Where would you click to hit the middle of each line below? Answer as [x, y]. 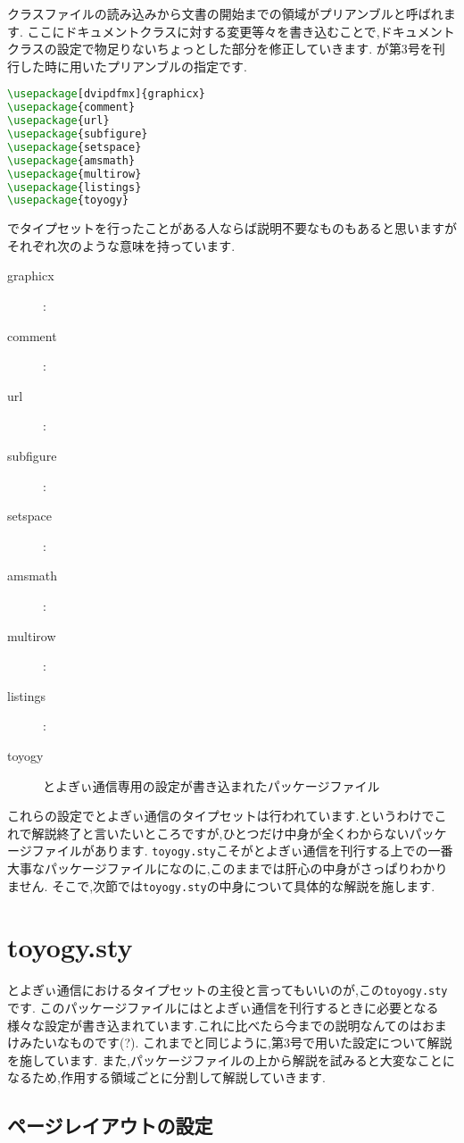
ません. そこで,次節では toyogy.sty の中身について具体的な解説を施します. [221, 885]
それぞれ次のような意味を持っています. [121, 245]
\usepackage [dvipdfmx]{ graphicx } [106, 94]
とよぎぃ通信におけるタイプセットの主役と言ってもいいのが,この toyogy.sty [228, 990]
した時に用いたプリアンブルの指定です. [133, 66]
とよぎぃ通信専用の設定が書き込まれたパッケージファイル [211, 785]
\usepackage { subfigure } [78, 134]
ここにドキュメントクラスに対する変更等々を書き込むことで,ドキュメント [241, 31]
